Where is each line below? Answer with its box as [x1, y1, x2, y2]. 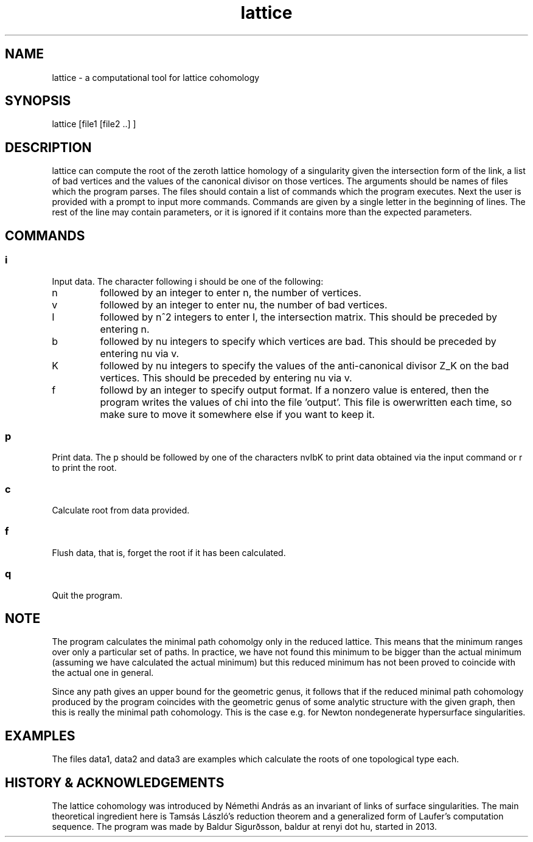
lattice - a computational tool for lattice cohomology [52, 72, 260, 83]
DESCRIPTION [5, 139, 92, 155]
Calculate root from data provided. [52, 505, 190, 515]
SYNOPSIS [5, 93, 71, 109]
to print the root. [52, 462, 117, 473]
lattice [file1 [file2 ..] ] [52, 119, 136, 130]
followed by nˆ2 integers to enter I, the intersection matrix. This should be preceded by [100, 310, 498, 323]
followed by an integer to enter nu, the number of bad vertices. [100, 298, 388, 311]
